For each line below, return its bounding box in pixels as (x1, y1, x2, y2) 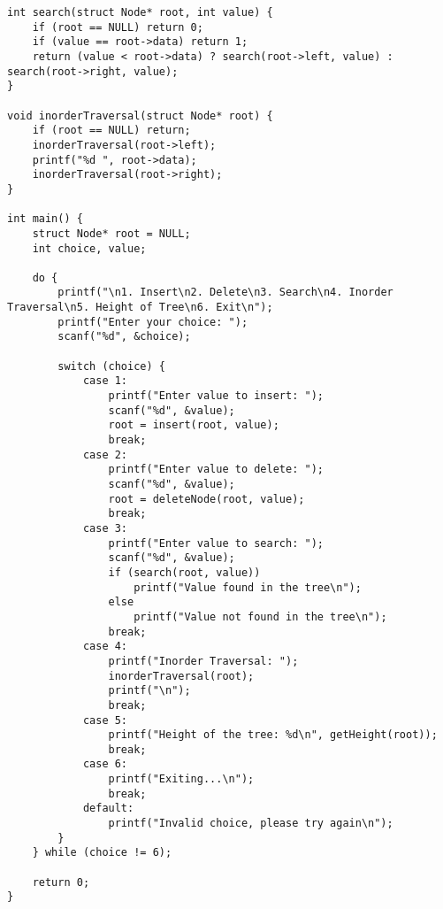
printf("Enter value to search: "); (108, 536, 324, 550)
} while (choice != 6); (32, 846, 172, 859)
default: (82, 802, 134, 815)
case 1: (82, 374, 128, 388)
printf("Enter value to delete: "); (108, 463, 324, 476)
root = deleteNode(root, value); (108, 492, 305, 505)
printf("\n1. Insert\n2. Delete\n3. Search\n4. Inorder (57, 286, 393, 299)
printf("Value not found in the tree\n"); (134, 610, 387, 623)
